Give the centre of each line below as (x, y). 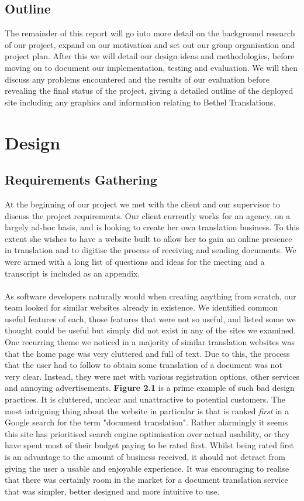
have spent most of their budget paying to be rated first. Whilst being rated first (149, 445)
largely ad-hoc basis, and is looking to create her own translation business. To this (152, 227)
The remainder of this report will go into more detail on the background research (150, 33)
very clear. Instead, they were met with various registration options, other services (152, 376)
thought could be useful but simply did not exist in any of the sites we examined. (151, 330)
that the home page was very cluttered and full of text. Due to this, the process (147, 353)
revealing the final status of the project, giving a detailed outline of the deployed (149, 91)
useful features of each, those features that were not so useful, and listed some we (150, 318)
